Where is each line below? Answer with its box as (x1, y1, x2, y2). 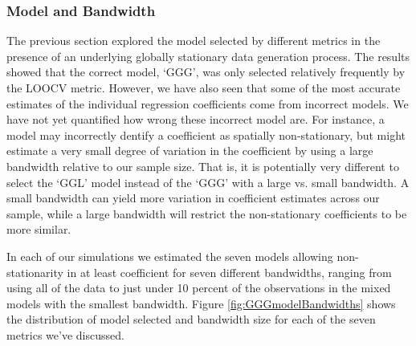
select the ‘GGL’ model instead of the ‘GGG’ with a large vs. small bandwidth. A (6, 173, 410, 190)
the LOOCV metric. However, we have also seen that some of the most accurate (6, 79, 401, 96)
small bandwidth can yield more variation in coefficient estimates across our (6, 189, 380, 206)
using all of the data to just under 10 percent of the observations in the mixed (6, 279, 391, 296)
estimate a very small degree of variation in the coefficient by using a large (6, 142, 373, 159)
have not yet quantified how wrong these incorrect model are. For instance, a (6, 111, 385, 128)
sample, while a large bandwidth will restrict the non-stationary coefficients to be (6, 205, 407, 222)
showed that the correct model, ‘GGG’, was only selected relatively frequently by (6, 63, 406, 80)
